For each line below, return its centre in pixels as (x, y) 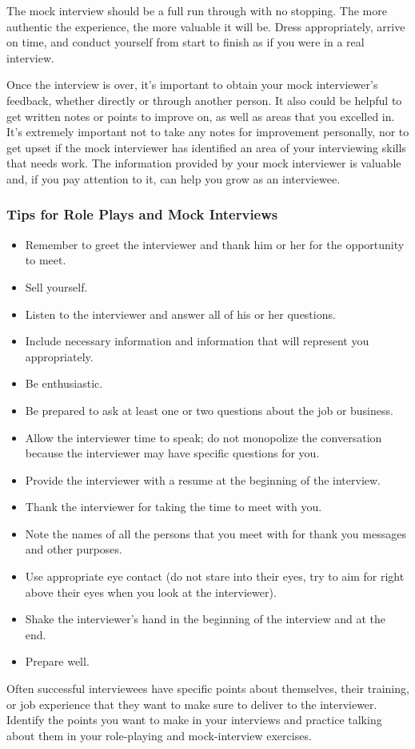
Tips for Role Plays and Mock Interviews (142, 214)
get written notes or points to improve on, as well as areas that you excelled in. (201, 116)
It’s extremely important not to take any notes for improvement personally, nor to (208, 132)
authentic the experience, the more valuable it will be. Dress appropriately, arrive (206, 26)
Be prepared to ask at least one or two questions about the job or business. (209, 410)
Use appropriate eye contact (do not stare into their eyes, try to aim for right (215, 576)
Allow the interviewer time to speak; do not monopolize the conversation (204, 437)
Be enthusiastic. (64, 383)
